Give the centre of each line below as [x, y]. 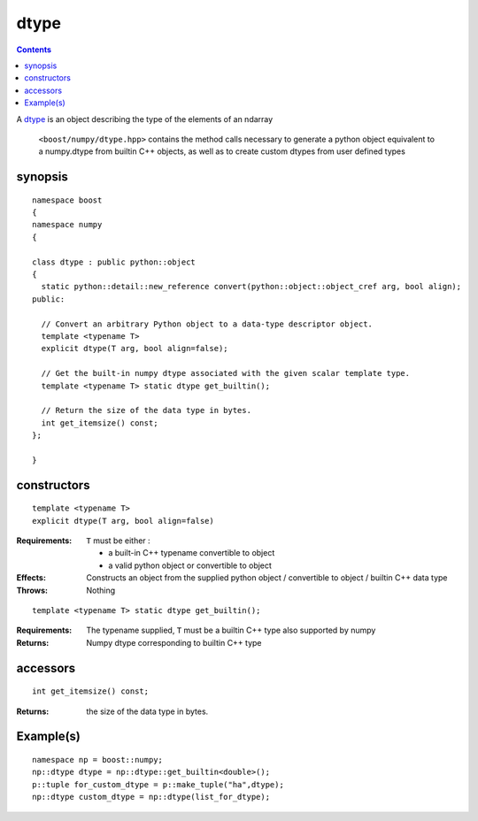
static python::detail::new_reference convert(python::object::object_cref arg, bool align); [251, 287]
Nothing [101, 590]
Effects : [31, 578]
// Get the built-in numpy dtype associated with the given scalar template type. [226, 373]
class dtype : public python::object [114, 262]
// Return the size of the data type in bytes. [146, 410]
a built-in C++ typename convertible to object [192, 553]
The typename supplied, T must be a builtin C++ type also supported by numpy [231, 630]
